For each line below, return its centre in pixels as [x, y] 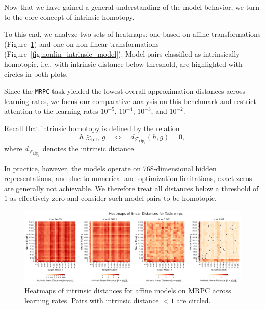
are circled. [194, 300]
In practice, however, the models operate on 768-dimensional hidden [110, 168]
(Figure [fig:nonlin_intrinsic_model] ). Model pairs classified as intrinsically [122, 54]
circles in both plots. [36, 74]
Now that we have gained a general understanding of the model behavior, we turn [132, 7]
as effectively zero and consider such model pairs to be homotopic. [113, 198]
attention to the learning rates [51, 111]
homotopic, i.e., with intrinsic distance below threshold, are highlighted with [123, 63]
